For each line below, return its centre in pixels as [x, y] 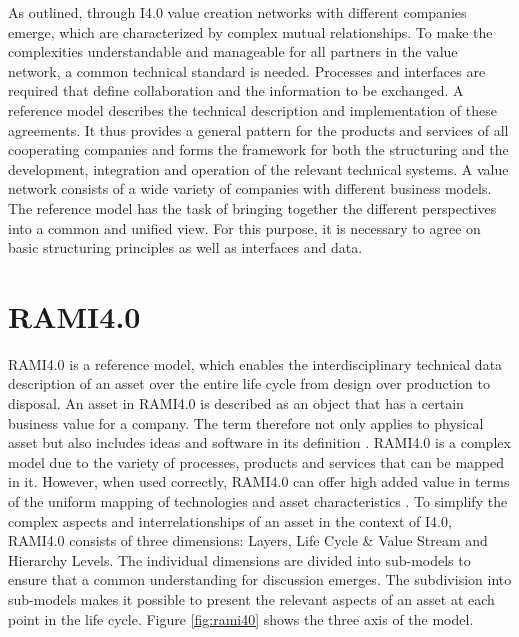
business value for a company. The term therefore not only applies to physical [246, 422]
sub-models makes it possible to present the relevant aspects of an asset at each [251, 598]
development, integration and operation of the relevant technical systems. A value [258, 168]
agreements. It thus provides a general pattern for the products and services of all [258, 129]
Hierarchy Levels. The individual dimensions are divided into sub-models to [239, 559]
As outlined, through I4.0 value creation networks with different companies [237, 12]
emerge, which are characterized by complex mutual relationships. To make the [250, 31]
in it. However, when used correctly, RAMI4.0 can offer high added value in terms [259, 481]
